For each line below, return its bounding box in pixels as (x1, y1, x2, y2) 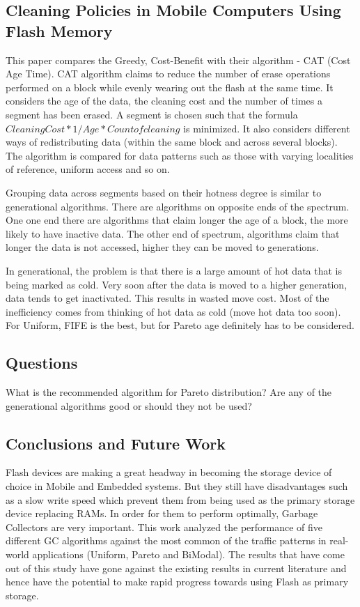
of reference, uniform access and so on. (6, 162, 170, 176)
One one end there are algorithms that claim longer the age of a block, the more (6, 213, 348, 227)
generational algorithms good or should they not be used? (6, 398, 252, 413)
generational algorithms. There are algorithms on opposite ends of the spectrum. (6, 199, 350, 213)
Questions (6, 352, 78, 374)
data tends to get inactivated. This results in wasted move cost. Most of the (6, 291, 329, 305)
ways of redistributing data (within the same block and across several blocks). (6, 135, 338, 149)
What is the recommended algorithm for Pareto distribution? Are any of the (6, 385, 332, 399)
